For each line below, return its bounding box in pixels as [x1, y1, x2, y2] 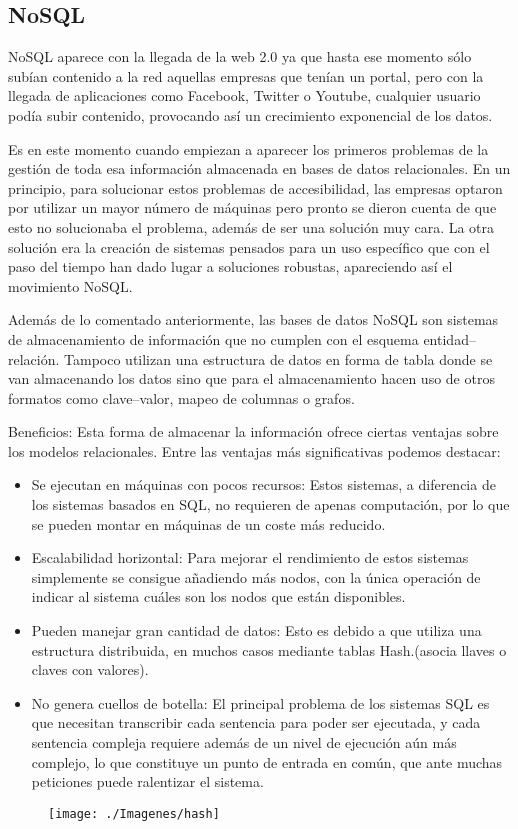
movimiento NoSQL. [8, 275, 133, 296]
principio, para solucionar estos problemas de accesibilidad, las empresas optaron [8, 177, 503, 198]
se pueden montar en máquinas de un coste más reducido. [31, 513, 386, 534]
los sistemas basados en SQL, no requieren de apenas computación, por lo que [31, 494, 510, 515]
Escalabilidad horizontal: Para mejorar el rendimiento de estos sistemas [31, 547, 469, 568]
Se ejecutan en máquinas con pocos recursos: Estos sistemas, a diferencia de [31, 474, 496, 495]
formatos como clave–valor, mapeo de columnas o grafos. [8, 387, 355, 408]
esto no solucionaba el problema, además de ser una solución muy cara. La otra [8, 216, 495, 237]
